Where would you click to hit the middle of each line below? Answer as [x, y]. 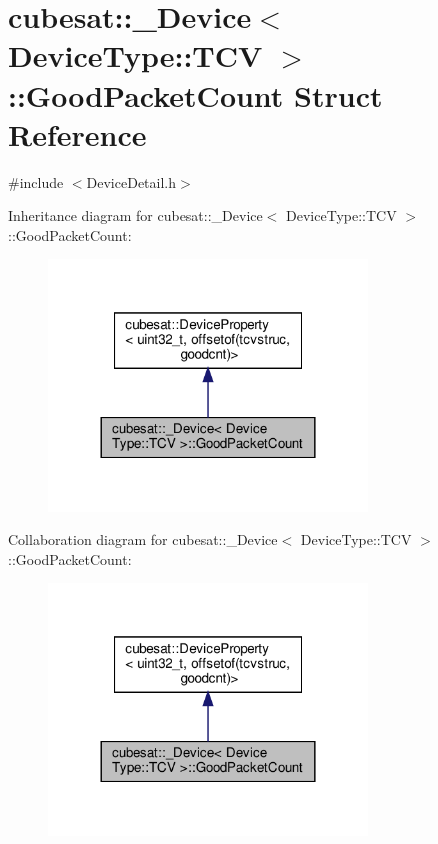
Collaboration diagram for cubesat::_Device [143, 539]
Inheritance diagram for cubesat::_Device [135, 215]
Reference [77, 133]
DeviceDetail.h [131, 181]
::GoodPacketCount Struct [195, 94]
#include [36, 181]
